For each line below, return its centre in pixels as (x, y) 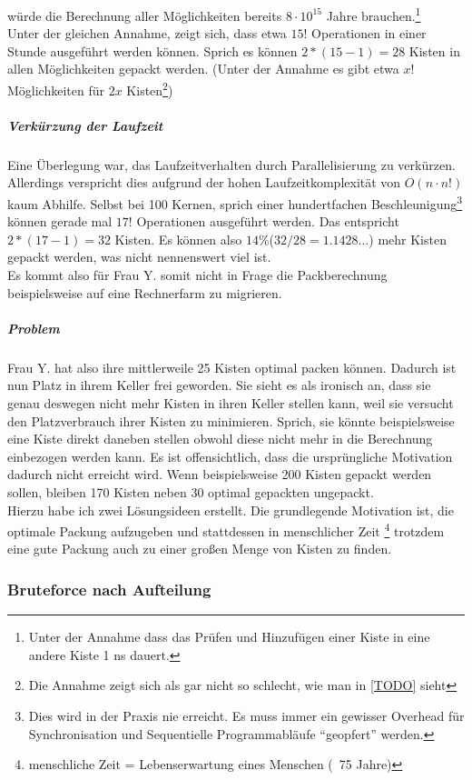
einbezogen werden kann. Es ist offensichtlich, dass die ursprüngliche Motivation (230, 456)
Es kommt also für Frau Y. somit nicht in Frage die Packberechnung (197, 275)
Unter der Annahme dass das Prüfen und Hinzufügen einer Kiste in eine (229, 637)
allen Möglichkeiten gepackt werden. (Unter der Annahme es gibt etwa (203, 69)
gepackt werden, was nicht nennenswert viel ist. (139, 257)
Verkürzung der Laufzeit (85, 125)
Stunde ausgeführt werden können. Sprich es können (152, 50)
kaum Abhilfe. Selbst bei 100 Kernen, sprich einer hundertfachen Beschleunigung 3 (235, 202)
